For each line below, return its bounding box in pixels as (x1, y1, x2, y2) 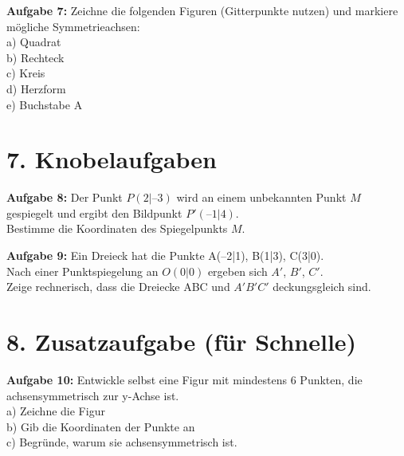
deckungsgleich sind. (273, 278, 371, 295)
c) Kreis (6, 65, 45, 81)
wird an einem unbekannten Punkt (176, 189, 347, 206)
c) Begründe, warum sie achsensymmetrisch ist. (6, 434, 237, 450)
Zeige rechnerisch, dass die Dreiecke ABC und (6, 278, 230, 295)
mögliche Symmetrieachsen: (6, 18, 140, 34)
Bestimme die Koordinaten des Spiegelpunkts (6, 220, 228, 237)
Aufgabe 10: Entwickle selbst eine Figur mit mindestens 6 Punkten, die (6, 371, 363, 387)
